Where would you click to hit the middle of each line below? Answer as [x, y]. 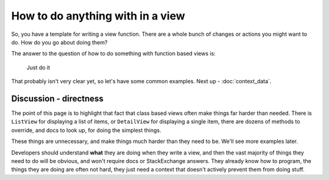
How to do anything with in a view [98, 16]
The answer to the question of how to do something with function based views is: [113, 54]
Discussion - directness [57, 98]
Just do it [38, 67]
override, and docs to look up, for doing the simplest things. [86, 130]
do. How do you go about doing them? [59, 42]
